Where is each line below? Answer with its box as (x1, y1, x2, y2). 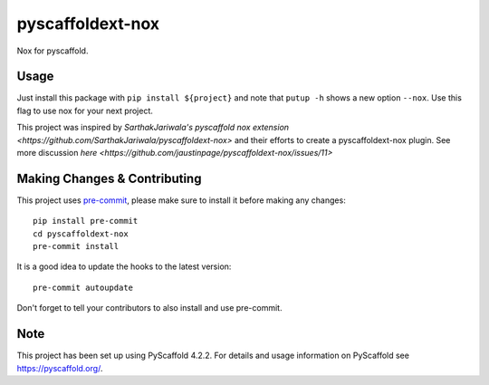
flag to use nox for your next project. (16, 105, 154, 116)
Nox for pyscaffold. (16, 45, 89, 56)
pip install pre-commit (33, 216, 139, 226)
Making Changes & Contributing (16, 170, 202, 186)
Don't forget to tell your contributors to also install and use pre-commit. (16, 303, 283, 313)
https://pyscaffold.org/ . (16, 362, 103, 373)
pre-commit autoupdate (33, 282, 134, 293)
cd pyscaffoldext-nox (33, 228, 129, 239)
